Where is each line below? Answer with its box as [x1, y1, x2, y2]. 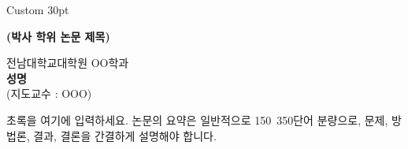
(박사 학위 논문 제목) [6, 28, 110, 44]
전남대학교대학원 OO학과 [6, 54, 129, 71]
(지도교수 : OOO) [6, 85, 92, 102]
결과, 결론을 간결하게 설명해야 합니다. [33, 127, 217, 143]
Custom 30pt [6, 2, 69, 17]
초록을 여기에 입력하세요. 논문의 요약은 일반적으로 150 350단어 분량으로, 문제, [6, 111, 388, 128]
